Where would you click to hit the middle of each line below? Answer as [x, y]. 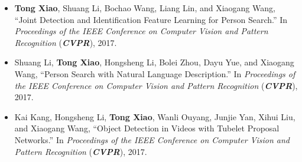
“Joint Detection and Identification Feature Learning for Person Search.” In [151, 19]
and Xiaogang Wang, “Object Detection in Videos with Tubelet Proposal [147, 128]
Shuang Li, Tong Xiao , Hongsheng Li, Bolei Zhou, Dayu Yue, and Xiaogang [154, 62]
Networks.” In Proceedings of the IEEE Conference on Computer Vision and [152, 139]
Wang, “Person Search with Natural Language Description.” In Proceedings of [155, 73]
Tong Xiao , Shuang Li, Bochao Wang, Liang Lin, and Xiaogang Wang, [145, 8]
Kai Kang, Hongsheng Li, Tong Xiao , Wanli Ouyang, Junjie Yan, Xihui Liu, [155, 116]
